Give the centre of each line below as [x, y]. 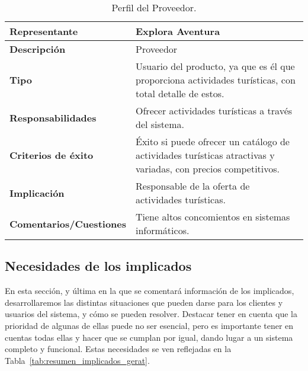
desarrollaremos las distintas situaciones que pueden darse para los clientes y [144, 302]
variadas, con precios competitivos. [208, 169]
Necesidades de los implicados [98, 266]
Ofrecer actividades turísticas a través [214, 111]
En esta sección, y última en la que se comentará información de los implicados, [150, 291]
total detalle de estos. [180, 93]
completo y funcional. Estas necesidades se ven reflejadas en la [118, 349]
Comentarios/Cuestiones [68, 223]
